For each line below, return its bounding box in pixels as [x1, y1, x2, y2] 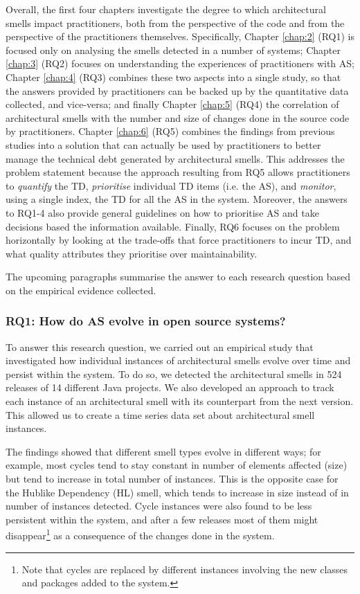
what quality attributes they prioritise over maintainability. [6, 246, 258, 260]
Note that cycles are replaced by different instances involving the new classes [21, 561, 348, 576]
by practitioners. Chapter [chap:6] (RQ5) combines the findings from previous [6, 124, 335, 138]
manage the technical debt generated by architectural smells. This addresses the [6, 151, 345, 165]
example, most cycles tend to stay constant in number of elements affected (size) [6, 458, 348, 472]
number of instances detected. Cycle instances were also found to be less [6, 498, 312, 513]
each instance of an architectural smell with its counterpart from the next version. [6, 394, 354, 408]
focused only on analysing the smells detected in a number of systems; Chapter [6, 42, 341, 57]
